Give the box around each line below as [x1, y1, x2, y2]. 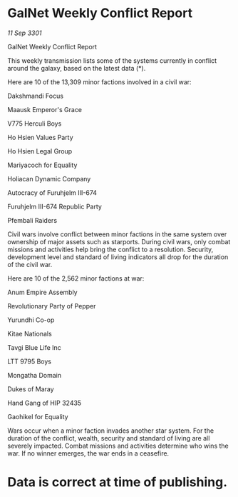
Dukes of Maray [7, 384, 55, 393]
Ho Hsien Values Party [7, 133, 73, 141]
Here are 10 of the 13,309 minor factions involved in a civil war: [7, 77, 192, 86]
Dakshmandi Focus [7, 91, 64, 100]
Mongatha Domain [7, 371, 62, 379]
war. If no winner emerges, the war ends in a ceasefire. [7, 448, 170, 458]
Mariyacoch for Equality [7, 161, 78, 169]
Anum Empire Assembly [7, 288, 78, 296]
